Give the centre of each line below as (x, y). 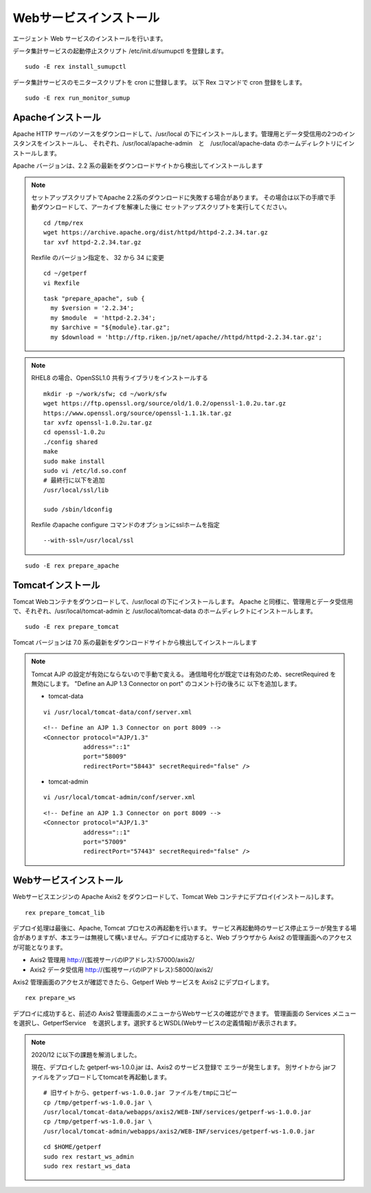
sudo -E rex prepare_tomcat (72, 627)
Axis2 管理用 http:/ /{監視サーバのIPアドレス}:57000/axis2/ (112, 960)
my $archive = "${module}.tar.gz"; (111, 327)
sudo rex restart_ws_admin (89, 1157)
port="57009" (105, 842)
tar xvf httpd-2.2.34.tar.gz (92, 242)
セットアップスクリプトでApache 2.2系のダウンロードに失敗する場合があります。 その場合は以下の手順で (180, 197)
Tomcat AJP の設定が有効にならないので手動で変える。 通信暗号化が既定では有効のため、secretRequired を (184, 674)
